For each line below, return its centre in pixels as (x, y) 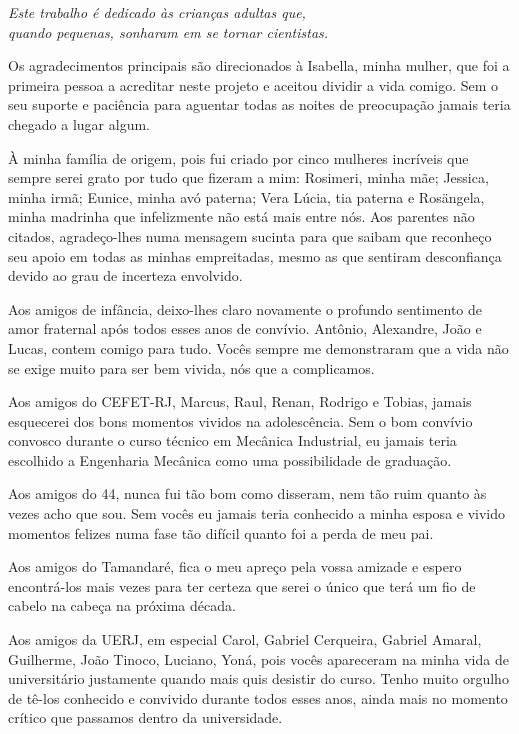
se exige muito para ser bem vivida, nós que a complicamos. (191, 367)
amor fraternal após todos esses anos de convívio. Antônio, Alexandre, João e (245, 328)
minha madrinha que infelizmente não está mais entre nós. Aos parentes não (241, 216)
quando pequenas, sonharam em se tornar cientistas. (168, 31)
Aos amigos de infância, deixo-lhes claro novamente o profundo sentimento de (245, 308)
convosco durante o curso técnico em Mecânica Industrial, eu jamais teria (232, 440)
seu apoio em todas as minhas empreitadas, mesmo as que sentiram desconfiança (255, 255)
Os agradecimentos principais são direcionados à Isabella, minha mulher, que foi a (259, 65)
